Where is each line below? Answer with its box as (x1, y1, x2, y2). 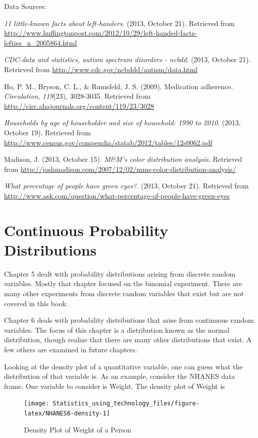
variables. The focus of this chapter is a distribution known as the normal (4, 324, 229, 335)
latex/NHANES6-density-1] (24, 410, 110, 417)
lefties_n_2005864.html (4, 37, 77, 48)
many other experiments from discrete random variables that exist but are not (4, 288, 244, 298)
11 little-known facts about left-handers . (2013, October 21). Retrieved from (4, 18, 235, 28)
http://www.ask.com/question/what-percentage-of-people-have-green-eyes (4, 190, 230, 200)
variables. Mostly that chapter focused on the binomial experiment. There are (4, 278, 242, 289)
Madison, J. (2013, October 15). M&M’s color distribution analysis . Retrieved (4, 154, 242, 164)
